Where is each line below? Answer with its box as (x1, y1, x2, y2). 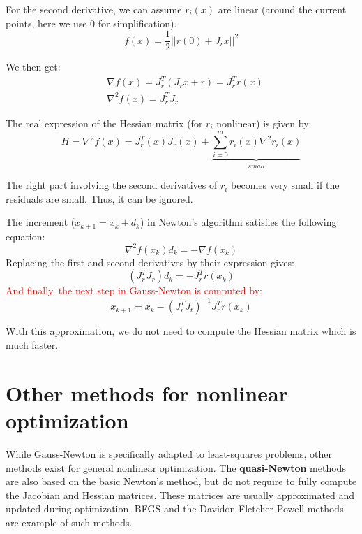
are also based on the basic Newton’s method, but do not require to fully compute (6, 474, 357, 489)
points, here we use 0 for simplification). (6, 15, 177, 30)
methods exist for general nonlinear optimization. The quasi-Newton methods (6, 460, 346, 475)
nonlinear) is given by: (216, 115, 312, 130)
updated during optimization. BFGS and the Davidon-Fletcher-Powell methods (6, 501, 344, 516)
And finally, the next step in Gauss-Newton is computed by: (6, 283, 262, 298)
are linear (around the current (218, 2, 347, 16)
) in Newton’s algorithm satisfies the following (139, 215, 337, 229)
